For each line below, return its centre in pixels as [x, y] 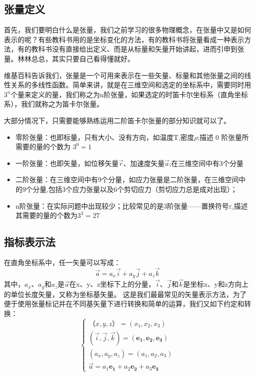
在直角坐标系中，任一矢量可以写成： [62, 262]
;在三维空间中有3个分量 [206, 163]
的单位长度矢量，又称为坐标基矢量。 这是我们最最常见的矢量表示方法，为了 [125, 294]
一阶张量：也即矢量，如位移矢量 [67, 163]
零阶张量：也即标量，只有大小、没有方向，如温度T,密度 [105, 137]
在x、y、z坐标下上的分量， [112, 284]
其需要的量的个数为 [46, 215]
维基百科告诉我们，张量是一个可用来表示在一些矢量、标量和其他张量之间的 [124, 75]
